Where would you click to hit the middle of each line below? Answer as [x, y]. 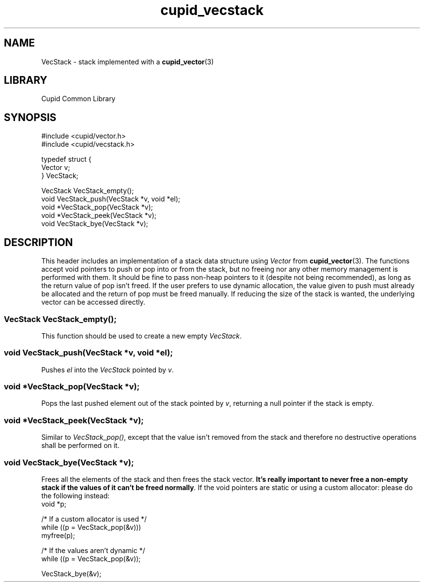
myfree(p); [58, 535]
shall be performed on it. [80, 446]
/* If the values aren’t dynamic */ [93, 550]
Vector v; [56, 168]
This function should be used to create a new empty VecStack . [142, 336]
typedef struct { [66, 159]
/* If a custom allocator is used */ [94, 519]
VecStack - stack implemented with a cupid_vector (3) [128, 62]
